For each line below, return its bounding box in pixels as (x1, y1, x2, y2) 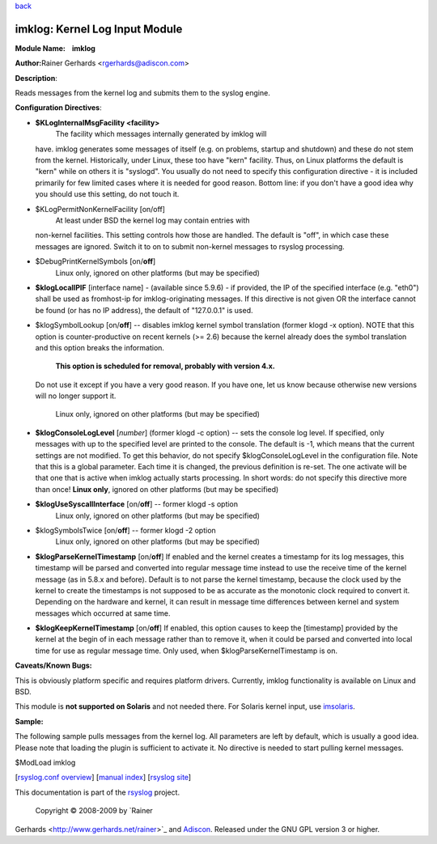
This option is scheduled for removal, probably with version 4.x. (55, 361, 275, 371)
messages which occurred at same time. (35, 608, 171, 618)
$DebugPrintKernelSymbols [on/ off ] (35, 257, 156, 266)
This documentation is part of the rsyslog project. (15, 787, 180, 797)
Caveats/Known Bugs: (15, 660, 92, 671)
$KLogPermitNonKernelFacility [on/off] (35, 204, 166, 214)
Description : (15, 73, 58, 83)
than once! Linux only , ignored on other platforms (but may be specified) (35, 484, 279, 494)
